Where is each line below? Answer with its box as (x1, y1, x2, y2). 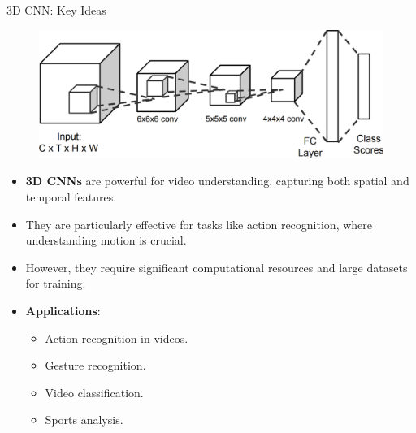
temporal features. (25, 188, 117, 205)
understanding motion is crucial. (25, 232, 187, 249)
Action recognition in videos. (45, 329, 188, 346)
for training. (25, 275, 86, 292)
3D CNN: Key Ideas (6, 2, 106, 18)
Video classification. (45, 383, 144, 401)
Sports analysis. (45, 411, 123, 428)
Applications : (25, 301, 101, 318)
